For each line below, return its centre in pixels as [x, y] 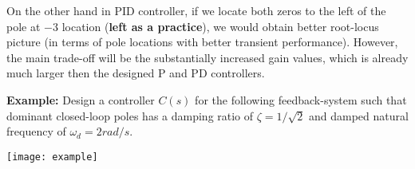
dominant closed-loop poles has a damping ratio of [130, 115]
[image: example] [52, 157]
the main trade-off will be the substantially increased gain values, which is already [207, 57]
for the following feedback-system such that [301, 99]
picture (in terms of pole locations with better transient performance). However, [202, 42]
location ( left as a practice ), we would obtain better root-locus [220, 26]
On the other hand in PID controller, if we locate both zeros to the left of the [196, 10]
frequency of [36, 131]
